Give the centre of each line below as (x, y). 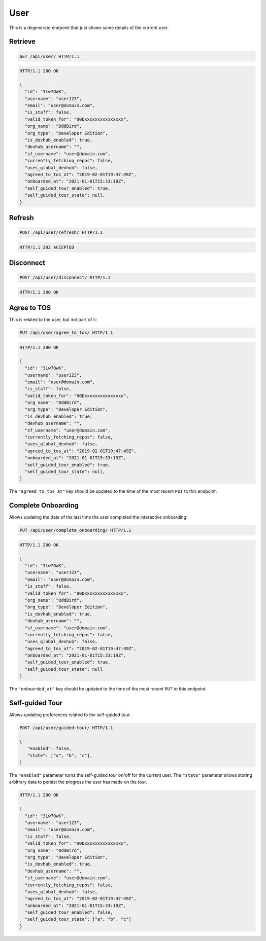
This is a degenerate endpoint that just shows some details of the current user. (89, 28)
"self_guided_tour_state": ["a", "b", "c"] (78, 919)
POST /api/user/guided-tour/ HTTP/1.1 (66, 728)
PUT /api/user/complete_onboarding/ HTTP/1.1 (75, 530)
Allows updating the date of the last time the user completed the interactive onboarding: (98, 517)
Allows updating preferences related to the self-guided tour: (70, 715)
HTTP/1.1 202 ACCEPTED (47, 247)
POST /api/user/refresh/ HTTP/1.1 (61, 233)
